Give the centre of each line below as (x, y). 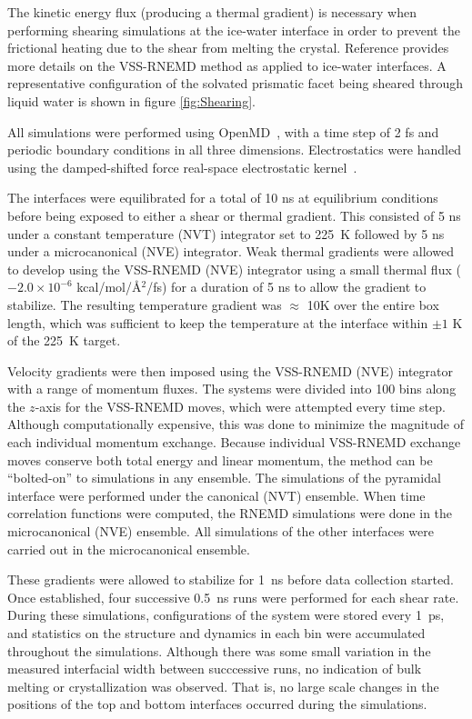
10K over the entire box (373, 304)
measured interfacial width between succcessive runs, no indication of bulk (215, 669)
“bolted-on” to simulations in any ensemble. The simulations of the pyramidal (224, 478)
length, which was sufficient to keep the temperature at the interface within (218, 322)
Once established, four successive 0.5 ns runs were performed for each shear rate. (233, 597)
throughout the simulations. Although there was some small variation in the (219, 650)
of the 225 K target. (64, 340)
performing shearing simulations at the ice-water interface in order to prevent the (234, 30)
